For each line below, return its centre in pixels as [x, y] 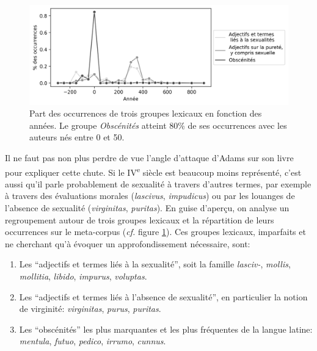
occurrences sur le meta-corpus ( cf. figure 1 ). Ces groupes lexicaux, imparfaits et [155, 232]
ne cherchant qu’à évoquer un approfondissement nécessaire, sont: [128, 243]
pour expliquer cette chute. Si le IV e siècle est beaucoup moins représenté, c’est [153, 171]
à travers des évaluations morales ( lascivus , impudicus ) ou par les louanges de [150, 196]
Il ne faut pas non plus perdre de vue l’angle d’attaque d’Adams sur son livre [149, 157]
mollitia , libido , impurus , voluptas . [83, 276]
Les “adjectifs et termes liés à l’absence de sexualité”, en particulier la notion [163, 296]
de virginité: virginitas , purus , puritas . [90, 309]
